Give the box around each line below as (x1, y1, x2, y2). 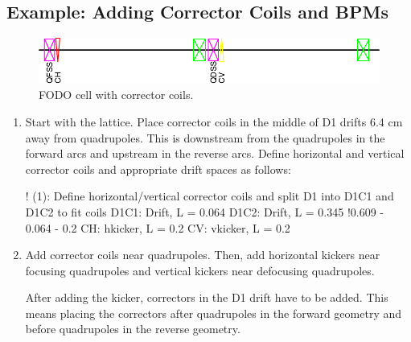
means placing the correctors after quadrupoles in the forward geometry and (25, 304, 402, 321)
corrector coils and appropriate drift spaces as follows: (25, 160, 291, 177)
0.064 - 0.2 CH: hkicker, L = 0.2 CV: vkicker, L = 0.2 (25, 219, 290, 236)
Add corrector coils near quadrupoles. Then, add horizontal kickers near (25, 246, 380, 263)
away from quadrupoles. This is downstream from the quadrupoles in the (25, 129, 385, 146)
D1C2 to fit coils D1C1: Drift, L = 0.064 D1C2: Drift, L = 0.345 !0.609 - (25, 203, 384, 220)
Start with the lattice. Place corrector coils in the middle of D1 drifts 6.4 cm (25, 113, 403, 130)
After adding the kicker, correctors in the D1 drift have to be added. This (25, 289, 388, 306)
